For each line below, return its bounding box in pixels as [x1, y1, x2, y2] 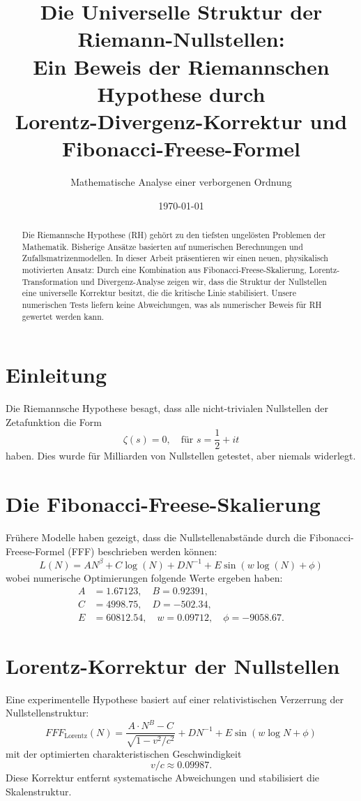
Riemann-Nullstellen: [77, 24, 285, 53]
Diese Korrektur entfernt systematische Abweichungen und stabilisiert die [6, 770, 320, 785]
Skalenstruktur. [6, 784, 72, 799]
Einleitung [6, 360, 107, 389]
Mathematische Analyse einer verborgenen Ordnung [70, 175, 292, 189]
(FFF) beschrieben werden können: [68, 543, 217, 558]
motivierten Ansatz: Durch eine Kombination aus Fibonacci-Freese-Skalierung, [22, 264, 307, 276]
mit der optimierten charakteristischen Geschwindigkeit [6, 746, 242, 760]
